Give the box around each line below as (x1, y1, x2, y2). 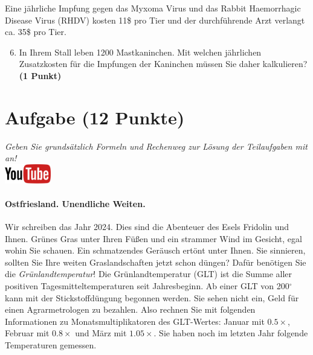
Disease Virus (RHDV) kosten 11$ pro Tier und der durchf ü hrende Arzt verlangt (5, 13, 305, 26)
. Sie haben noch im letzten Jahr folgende (153, 327, 308, 339)
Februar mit (5, 327, 50, 339)
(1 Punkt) (19, 69, 62, 82)
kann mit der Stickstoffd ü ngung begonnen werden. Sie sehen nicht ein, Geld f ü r (5, 291, 299, 304)
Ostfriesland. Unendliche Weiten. (5, 197, 146, 209)
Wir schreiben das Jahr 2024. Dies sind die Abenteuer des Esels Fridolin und (5, 220, 289, 233)
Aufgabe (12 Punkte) (5, 104, 185, 129)
